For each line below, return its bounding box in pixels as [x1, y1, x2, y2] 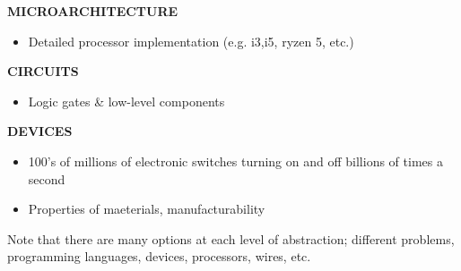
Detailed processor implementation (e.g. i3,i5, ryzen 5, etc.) [28, 31, 354, 50]
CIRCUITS [7, 62, 79, 80]
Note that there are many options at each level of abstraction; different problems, [7, 229, 455, 248]
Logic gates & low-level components [28, 91, 225, 110]
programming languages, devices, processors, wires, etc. [7, 247, 311, 266]
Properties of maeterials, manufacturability [28, 199, 265, 218]
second [28, 169, 65, 188]
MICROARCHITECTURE [7, 2, 178, 20]
